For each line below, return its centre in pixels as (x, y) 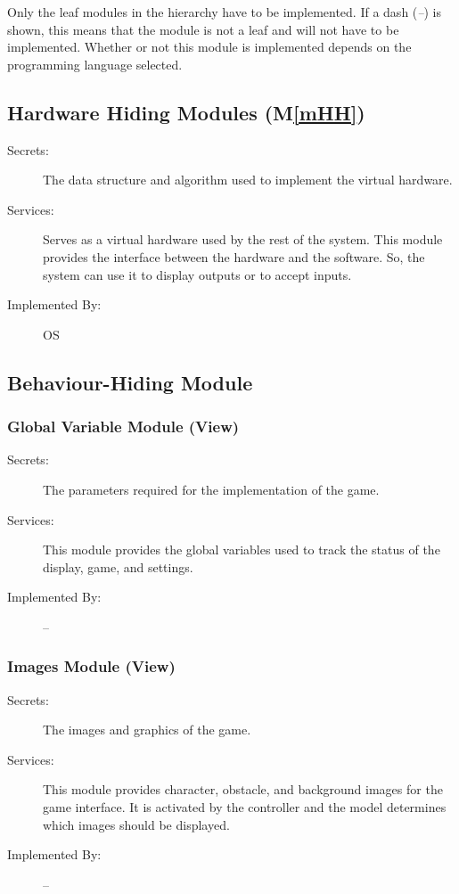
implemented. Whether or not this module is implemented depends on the (209, 47)
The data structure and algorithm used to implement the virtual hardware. (248, 180)
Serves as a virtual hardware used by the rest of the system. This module (243, 239)
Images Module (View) (91, 666)
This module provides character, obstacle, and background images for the (243, 789)
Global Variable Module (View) (123, 426)
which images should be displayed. (136, 824)
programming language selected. (95, 64)
